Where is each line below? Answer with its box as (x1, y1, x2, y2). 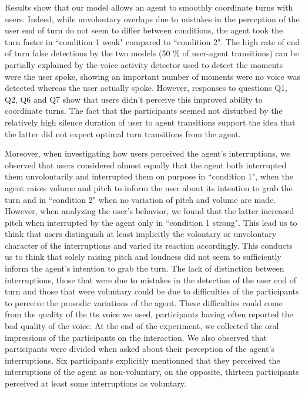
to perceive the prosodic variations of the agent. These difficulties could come (5, 296, 283, 309)
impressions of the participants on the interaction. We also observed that (5, 331, 267, 343)
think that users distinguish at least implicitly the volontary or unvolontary (5, 228, 277, 240)
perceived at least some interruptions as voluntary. (5, 377, 186, 389)
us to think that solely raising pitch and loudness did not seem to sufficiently (5, 250, 281, 263)
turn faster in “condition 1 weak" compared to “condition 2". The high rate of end (5, 35, 300, 48)
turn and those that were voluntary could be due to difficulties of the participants (5, 285, 299, 297)
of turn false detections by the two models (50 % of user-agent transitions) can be (5, 47, 299, 59)
